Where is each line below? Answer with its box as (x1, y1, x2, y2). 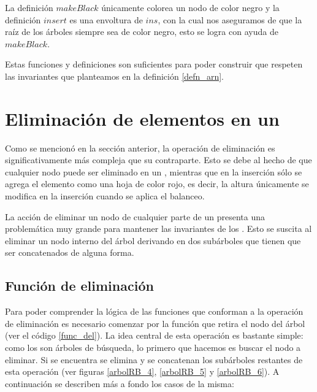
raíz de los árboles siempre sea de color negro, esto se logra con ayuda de (5, 25, 278, 38)
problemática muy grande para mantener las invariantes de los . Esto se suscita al (5, 222, 312, 235)
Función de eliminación (5, 276, 154, 295)
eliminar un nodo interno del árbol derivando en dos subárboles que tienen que (5, 234, 301, 247)
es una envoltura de (69, 13, 143, 26)
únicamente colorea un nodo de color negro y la (101, 1, 280, 13)
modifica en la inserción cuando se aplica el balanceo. (5, 190, 205, 202)
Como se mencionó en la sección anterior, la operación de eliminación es (5, 141, 275, 154)
